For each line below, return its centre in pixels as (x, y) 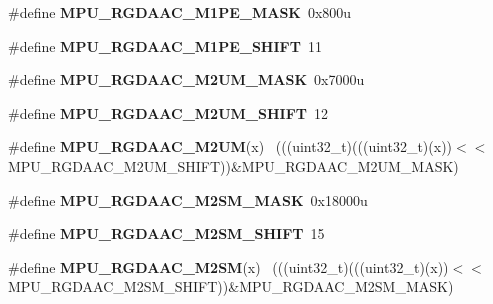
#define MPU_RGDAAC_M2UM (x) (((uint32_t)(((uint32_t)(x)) (230, 146)
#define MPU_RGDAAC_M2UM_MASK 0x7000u (186, 79)
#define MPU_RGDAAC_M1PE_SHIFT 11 (165, 45)
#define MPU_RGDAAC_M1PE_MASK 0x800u (180, 12)
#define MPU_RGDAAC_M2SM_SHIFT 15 (166, 233)
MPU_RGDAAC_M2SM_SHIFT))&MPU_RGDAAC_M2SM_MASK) (231, 286)
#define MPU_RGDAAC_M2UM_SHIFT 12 (168, 112)
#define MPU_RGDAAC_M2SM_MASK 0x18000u (188, 199)
